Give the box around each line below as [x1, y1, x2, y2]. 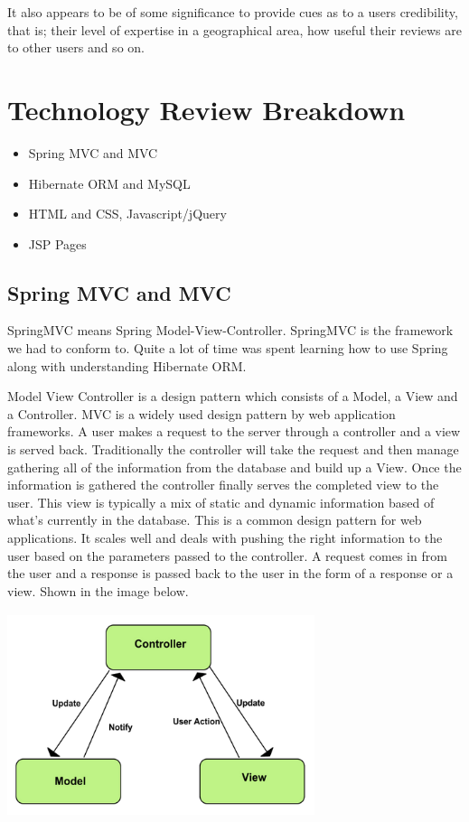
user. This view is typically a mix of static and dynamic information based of [7, 492, 435, 511]
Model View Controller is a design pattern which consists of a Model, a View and [7, 387, 458, 406]
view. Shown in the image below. [7, 581, 189, 600]
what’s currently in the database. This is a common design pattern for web [7, 510, 422, 529]
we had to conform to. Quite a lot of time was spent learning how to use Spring [7, 339, 448, 358]
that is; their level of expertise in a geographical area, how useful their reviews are [7, 20, 463, 39]
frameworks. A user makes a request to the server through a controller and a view [7, 422, 461, 441]
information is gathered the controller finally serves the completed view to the [7, 475, 439, 494]
